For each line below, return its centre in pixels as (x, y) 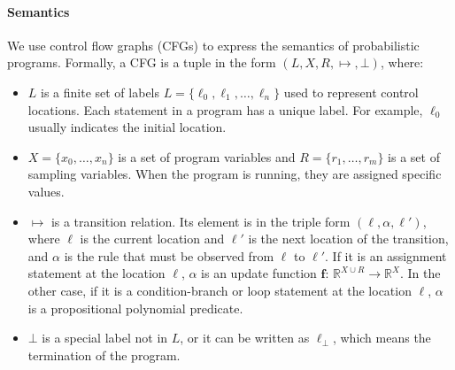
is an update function (259, 273)
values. (46, 191)
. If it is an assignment (386, 255)
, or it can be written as (245, 338)
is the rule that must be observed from (169, 255)
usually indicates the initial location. (127, 127)
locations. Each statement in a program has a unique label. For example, (225, 109)
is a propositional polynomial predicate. (135, 308)
